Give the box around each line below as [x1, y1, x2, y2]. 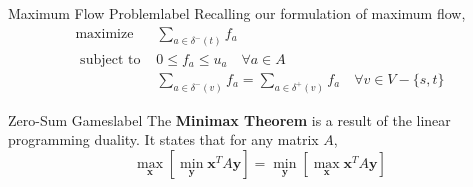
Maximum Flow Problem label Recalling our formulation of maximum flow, [8, 3, 466, 23]
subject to [80, 52, 141, 67]
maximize [75, 26, 134, 41]
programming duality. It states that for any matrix [8, 129, 319, 150]
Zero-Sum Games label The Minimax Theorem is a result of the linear [8, 109, 451, 130]
